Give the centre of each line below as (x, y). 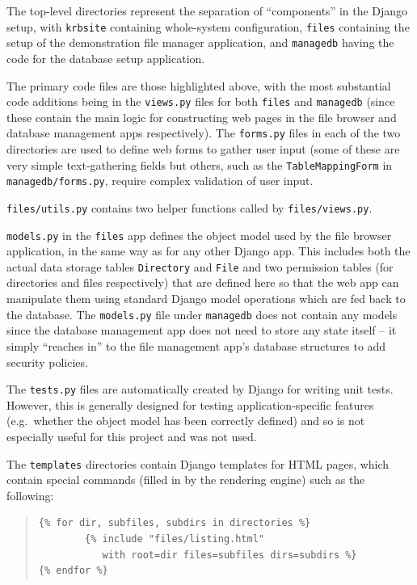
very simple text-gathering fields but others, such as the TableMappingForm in (200, 164)
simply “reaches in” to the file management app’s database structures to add (196, 345)
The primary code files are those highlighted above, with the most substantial (199, 85)
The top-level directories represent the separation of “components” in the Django (207, 11)
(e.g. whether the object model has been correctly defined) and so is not (186, 421)
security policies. (47, 362)
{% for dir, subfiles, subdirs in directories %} (175, 523)
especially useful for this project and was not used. (132, 436)
